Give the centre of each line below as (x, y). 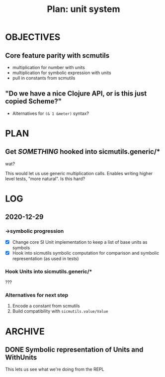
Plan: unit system (83, 9)
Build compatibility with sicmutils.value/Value (60, 311)
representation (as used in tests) (45, 258)
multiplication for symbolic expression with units (62, 73)
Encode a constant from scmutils (46, 306)
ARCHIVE (25, 331)
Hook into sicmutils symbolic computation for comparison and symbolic (86, 253)
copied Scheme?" (34, 101)
